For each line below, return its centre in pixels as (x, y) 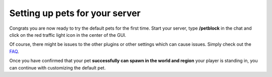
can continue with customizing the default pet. (57, 67)
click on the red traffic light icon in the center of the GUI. (68, 35)
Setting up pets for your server (75, 13)
